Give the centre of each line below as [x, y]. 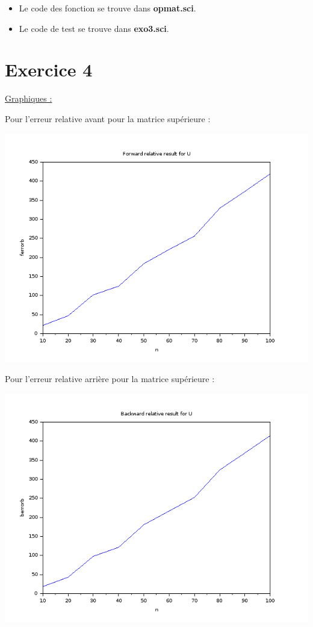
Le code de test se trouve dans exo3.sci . [94, 28]
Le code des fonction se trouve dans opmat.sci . [107, 8]
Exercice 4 [49, 69]
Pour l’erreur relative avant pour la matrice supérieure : [108, 118]
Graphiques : [29, 98]
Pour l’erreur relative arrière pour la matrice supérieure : [110, 379]
